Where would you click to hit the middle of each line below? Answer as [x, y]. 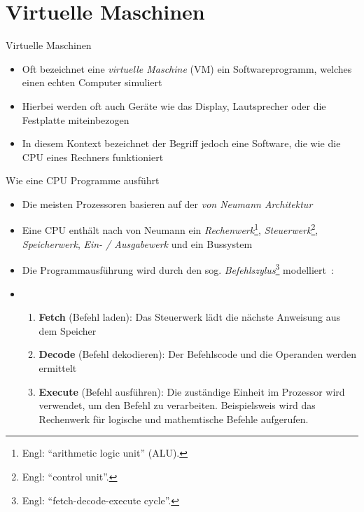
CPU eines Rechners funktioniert [93, 157]
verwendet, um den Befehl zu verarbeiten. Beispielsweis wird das [177, 405]
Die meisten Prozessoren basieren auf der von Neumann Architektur [167, 203]
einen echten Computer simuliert [92, 82]
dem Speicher [68, 330]
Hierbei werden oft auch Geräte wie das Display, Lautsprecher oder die [174, 105]
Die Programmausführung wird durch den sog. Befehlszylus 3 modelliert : [178, 269]
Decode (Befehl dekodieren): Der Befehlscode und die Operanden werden [198, 354]
